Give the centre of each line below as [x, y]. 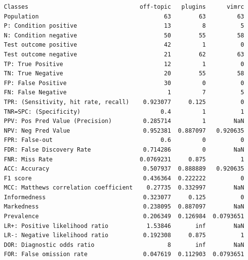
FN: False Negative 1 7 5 [124, 93]
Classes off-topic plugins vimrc [124, 7]
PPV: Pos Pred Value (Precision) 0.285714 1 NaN [124, 121]
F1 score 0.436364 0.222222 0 [124, 178]
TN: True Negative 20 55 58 [124, 74]
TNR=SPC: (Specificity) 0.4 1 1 [124, 112]
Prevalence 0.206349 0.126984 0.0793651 [124, 217]
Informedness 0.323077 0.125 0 [124, 197]
